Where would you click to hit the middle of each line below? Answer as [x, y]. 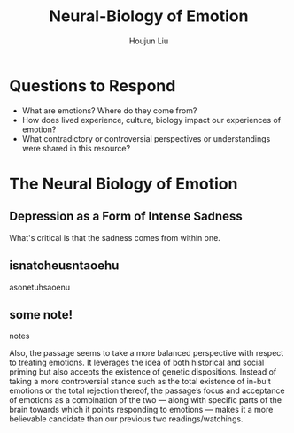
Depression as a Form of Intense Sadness [126, 216]
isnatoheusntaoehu [64, 266]
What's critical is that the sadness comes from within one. [115, 237]
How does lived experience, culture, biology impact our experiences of [151, 120]
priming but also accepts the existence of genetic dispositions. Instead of [143, 372]
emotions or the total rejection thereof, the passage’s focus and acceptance [147, 390]
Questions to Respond [93, 85]
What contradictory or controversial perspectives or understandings [146, 138]
